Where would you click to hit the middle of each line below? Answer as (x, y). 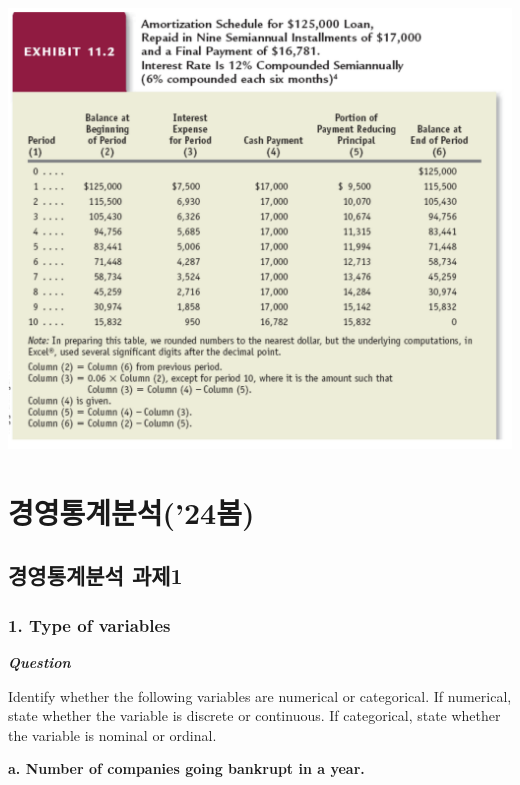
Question (39, 661)
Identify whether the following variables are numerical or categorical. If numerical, (260, 695)
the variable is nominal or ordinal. (112, 734)
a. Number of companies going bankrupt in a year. (186, 768)
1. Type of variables (89, 624)
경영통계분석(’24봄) (131, 511)
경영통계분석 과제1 (95, 575)
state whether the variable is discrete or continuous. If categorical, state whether (254, 715)
